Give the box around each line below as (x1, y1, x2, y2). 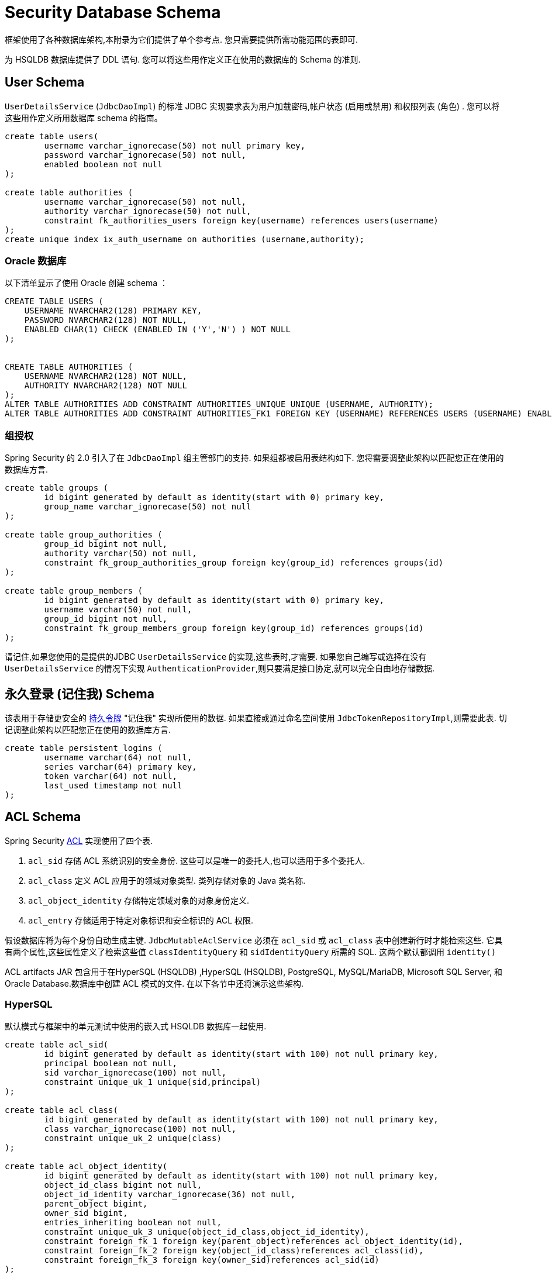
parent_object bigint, (44, 1198, 148, 1208)
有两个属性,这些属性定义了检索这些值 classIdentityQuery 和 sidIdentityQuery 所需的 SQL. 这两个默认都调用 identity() (5, 946, 496, 957)
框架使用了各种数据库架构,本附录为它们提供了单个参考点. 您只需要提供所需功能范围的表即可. (5, 34, 358, 44)
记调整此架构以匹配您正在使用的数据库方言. (5, 724, 171, 735)
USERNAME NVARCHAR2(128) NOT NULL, (24, 371, 187, 381)
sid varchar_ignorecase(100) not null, (44, 1067, 227, 1077)
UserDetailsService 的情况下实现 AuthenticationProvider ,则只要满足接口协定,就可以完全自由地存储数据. (5, 663, 435, 674)
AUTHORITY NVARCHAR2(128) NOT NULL (24, 381, 187, 391)
